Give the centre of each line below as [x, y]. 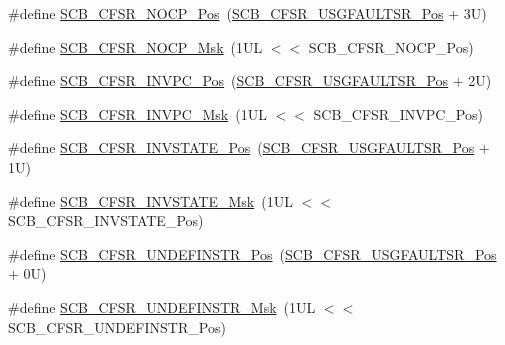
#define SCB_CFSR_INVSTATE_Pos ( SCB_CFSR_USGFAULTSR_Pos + [249, 147]
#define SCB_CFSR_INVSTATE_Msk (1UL [150, 200]
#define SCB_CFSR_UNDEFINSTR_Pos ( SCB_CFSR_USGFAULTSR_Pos [252, 253]
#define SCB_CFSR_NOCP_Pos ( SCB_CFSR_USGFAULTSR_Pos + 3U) [247, 13]
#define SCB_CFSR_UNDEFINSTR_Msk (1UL [162, 306]
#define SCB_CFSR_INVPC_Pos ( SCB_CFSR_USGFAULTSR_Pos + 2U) [250, 80]
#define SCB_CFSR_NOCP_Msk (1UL [135, 46]
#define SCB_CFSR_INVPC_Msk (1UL [137, 113]
